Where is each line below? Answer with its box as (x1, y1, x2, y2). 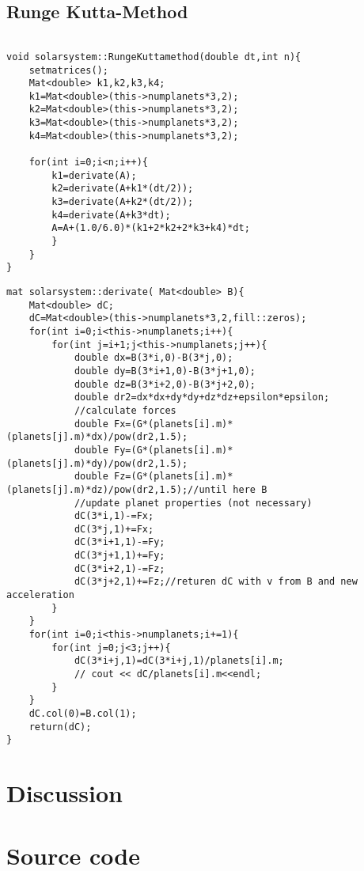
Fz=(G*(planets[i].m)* (114, 471, 233, 483)
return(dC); (28, 721, 92, 733)
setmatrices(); (28, 64, 108, 76)
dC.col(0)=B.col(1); (28, 708, 137, 720)
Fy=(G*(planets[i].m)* (114, 444, 233, 456)
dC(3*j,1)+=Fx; (74, 523, 154, 535)
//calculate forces (74, 404, 176, 416)
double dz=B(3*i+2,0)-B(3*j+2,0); (74, 378, 256, 390)
